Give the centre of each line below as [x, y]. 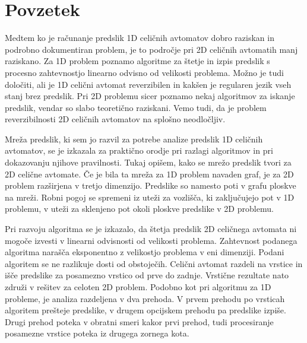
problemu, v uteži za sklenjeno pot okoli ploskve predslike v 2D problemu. [139, 209]
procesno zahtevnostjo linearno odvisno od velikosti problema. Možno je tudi [144, 72]
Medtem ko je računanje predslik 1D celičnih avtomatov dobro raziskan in [140, 38]
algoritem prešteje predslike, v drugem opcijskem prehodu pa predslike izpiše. [145, 310]
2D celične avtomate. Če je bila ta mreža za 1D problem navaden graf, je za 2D [149, 174]
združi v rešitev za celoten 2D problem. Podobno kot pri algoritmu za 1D [138, 287]
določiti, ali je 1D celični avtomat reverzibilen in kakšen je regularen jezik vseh [148, 84]
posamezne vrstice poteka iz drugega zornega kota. [97, 333]
